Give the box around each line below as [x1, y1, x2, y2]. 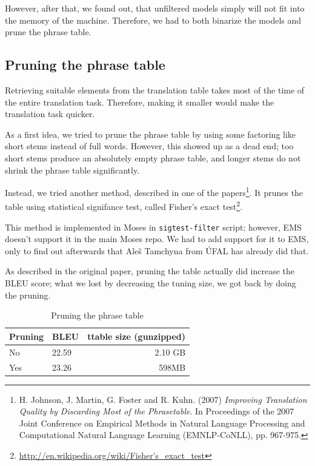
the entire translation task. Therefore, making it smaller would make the [5, 95, 274, 108]
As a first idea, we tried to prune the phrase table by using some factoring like [5, 127, 296, 140]
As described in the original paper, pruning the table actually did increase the [5, 265, 295, 277]
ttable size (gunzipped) [87, 329, 186, 342]
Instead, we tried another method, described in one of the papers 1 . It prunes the [5, 184, 303, 198]
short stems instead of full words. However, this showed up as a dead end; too [5, 140, 294, 152]
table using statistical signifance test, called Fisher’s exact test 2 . [5, 198, 243, 213]
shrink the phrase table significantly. [5, 163, 140, 176]
